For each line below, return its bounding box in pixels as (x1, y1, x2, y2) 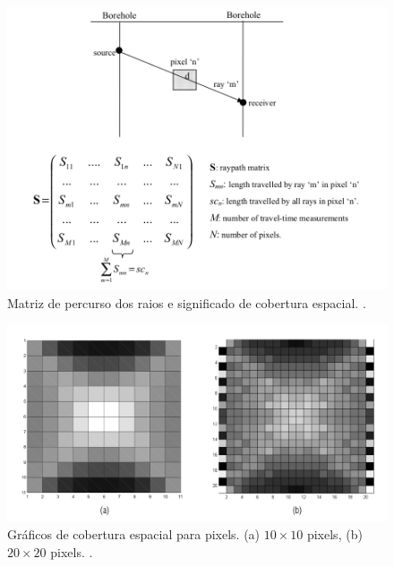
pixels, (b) (306, 525, 363, 544)
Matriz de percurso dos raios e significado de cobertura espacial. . (7, 293, 366, 312)
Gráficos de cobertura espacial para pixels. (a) (7, 525, 261, 544)
